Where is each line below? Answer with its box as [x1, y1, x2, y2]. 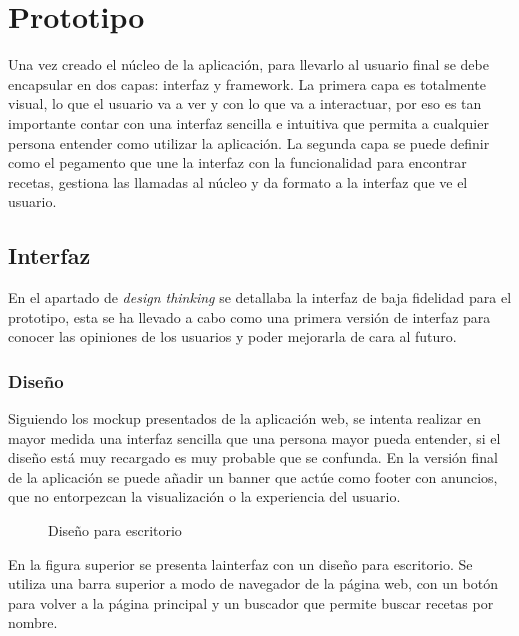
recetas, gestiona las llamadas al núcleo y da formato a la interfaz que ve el [8, 171, 468, 192]
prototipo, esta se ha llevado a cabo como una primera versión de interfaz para [8, 306, 491, 327]
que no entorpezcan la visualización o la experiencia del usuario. [8, 486, 401, 507]
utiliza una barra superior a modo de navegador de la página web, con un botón [8, 573, 498, 594]
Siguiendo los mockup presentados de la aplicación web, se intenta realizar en [8, 408, 481, 429]
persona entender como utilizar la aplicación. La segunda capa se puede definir [8, 132, 490, 153]
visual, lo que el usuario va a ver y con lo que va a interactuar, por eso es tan [8, 93, 482, 114]
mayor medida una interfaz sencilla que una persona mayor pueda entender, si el [8, 427, 501, 448]
